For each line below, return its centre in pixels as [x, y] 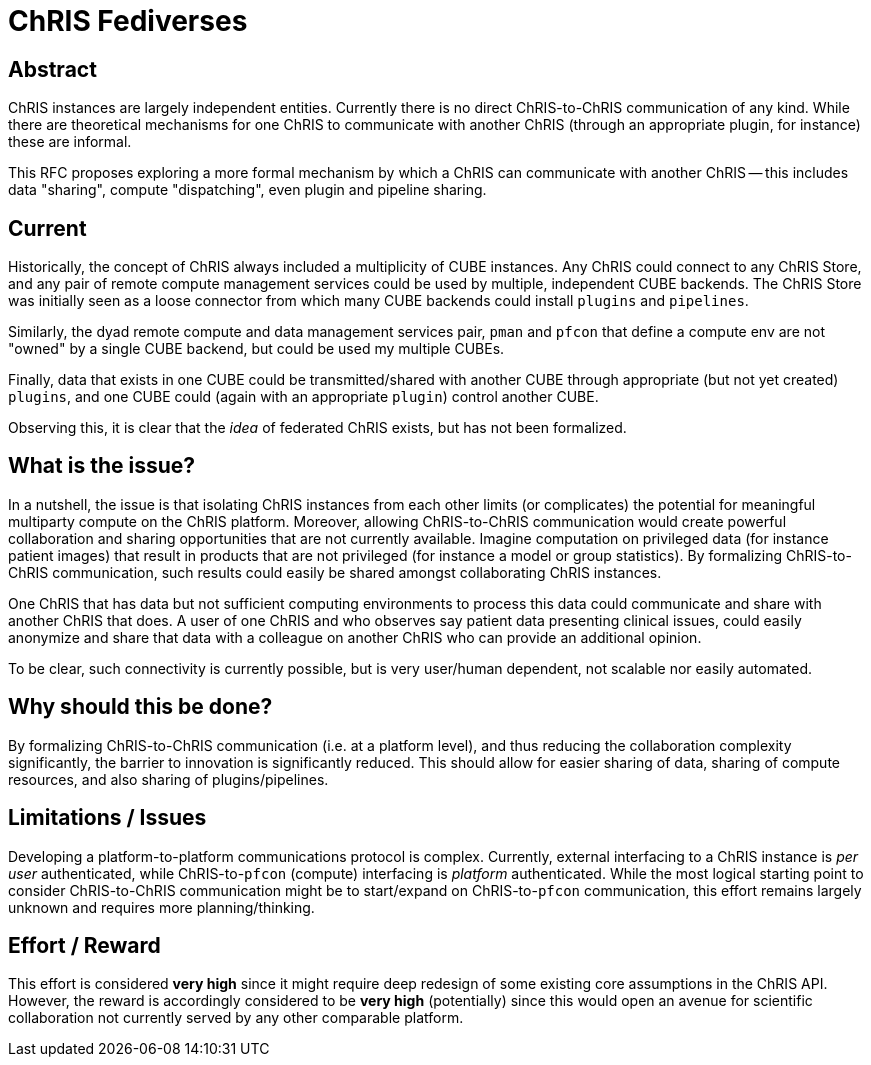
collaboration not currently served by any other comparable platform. [236, 1018]
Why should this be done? [140, 707]
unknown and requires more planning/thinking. [161, 907]
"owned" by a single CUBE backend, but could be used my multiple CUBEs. [256, 349]
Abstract [52, 69]
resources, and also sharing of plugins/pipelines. [168, 779]
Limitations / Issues [107, 818]
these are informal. [70, 142]
